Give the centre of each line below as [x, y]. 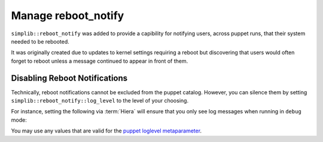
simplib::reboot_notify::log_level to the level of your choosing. [100, 101]
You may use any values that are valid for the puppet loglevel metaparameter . [106, 131]
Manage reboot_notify [68, 16]
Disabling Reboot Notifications [69, 78]
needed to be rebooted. [40, 41]
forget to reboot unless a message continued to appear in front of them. [100, 61]
